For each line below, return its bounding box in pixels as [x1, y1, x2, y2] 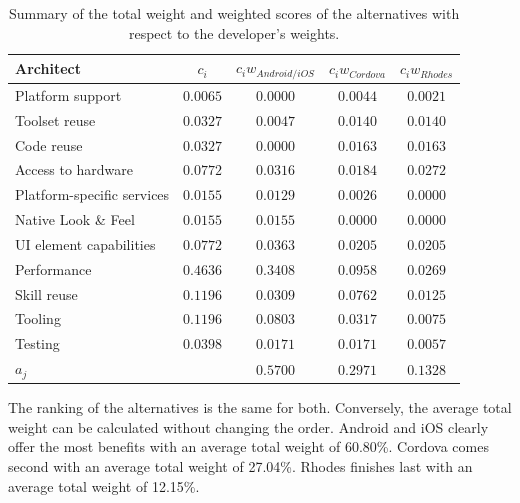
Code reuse [15, 134, 83, 155]
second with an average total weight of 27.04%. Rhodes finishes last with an [8, 455, 473, 476]
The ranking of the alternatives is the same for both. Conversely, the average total [8, 397, 512, 418]
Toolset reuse [15, 109, 96, 130]
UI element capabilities [15, 233, 156, 254]
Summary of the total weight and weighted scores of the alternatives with [8, 3, 460, 23]
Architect [15, 58, 81, 79]
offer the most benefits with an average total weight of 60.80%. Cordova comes [8, 436, 489, 457]
